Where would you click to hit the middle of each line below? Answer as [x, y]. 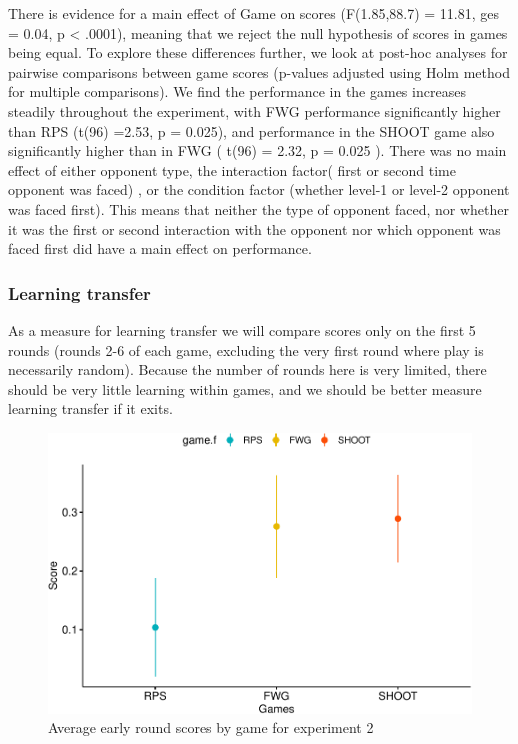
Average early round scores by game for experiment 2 [211, 727]
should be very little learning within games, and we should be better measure [245, 388]
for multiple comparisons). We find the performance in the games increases [237, 91]
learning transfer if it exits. [90, 408]
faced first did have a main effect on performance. [160, 248]
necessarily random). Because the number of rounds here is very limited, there [247, 369]
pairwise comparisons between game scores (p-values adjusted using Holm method [259, 71]
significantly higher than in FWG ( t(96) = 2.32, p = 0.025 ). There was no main [257, 150]
